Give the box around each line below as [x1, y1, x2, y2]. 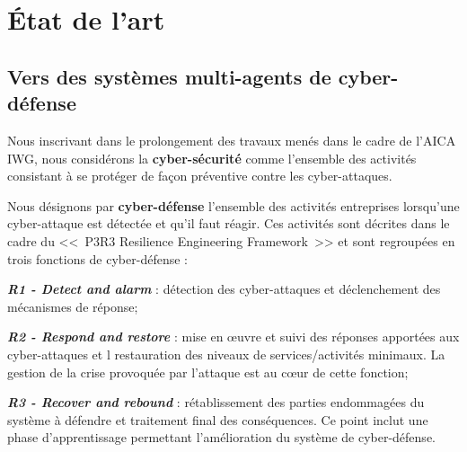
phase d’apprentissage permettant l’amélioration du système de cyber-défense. [7, 428, 436, 447]
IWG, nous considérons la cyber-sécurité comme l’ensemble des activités [7, 148, 417, 167]
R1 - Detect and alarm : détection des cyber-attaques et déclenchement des [7, 279, 441, 298]
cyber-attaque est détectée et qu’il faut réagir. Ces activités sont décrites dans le [7, 214, 450, 233]
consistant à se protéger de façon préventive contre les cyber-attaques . [7, 166, 392, 185]
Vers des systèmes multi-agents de [7, 62, 331, 90]
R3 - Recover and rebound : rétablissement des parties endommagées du [7, 393, 425, 412]
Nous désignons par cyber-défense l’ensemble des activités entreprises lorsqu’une [7, 196, 460, 215]
